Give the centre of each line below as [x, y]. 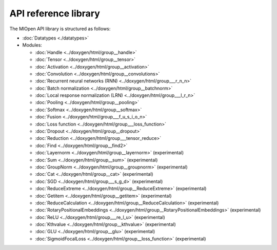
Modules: [32, 45]
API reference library [55, 13]
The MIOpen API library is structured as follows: [60, 29]
